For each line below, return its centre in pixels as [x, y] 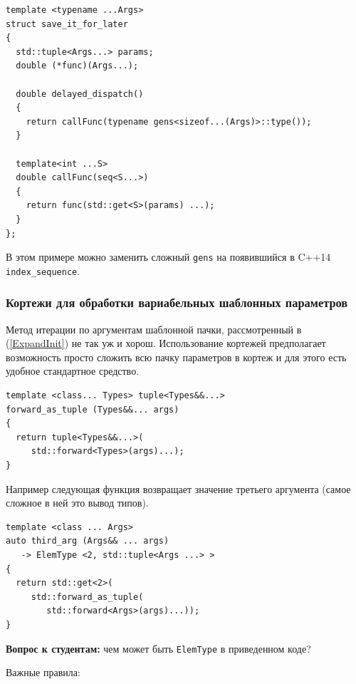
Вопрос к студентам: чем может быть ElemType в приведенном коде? [158, 648]
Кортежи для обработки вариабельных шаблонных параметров [177, 302]
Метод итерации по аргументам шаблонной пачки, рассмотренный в [154, 329]
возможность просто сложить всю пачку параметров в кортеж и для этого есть [176, 357]
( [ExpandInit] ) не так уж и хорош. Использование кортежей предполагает [166, 343]
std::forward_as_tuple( [87, 597]
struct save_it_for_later [67, 24]
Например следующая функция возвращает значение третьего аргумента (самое [178, 488]
